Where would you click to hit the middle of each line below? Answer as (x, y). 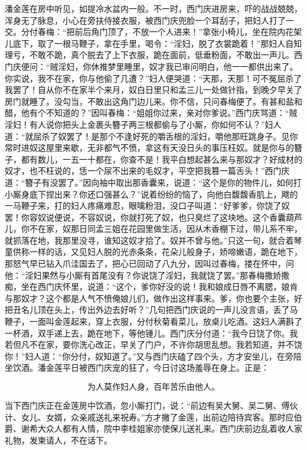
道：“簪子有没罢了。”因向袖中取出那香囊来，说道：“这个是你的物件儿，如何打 (153, 182)
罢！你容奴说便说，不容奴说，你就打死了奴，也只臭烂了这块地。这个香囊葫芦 (153, 217)
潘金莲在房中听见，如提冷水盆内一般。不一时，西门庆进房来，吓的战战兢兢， (153, 8)
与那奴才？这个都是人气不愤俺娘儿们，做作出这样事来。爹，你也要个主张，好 (153, 298)
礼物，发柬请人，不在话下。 (58, 440)
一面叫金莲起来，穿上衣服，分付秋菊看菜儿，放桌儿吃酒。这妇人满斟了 (166, 321)
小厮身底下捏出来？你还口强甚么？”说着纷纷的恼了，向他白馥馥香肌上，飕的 (151, 194)
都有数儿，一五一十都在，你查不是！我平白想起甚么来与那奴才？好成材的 (161, 159)
